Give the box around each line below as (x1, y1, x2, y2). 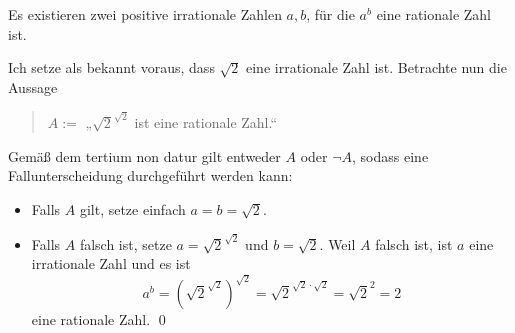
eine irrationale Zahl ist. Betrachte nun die (246, 57, 507, 78)
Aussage (8, 76, 58, 97)
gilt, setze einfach (79, 198, 186, 219)
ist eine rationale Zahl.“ (134, 111, 278, 132)
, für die (306, 4, 355, 24)
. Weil (319, 233, 356, 254)
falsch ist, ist (375, 233, 453, 254)
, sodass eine (352, 145, 429, 166)
